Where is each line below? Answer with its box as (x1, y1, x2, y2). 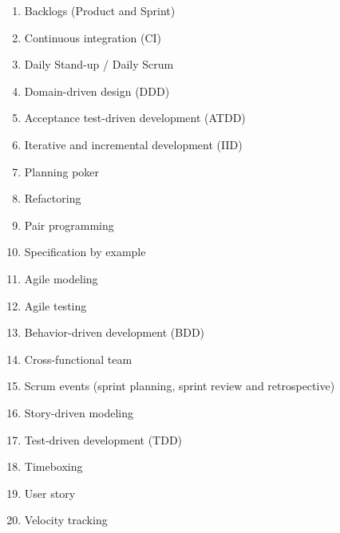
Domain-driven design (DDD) (24, 82, 170, 99)
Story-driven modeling (24, 404, 134, 420)
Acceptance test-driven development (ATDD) (24, 109, 246, 126)
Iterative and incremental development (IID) (24, 136, 243, 152)
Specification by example (24, 243, 146, 260)
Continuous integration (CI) (24, 29, 162, 45)
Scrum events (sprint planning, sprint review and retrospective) (24, 377, 335, 394)
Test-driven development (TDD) (24, 431, 183, 448)
